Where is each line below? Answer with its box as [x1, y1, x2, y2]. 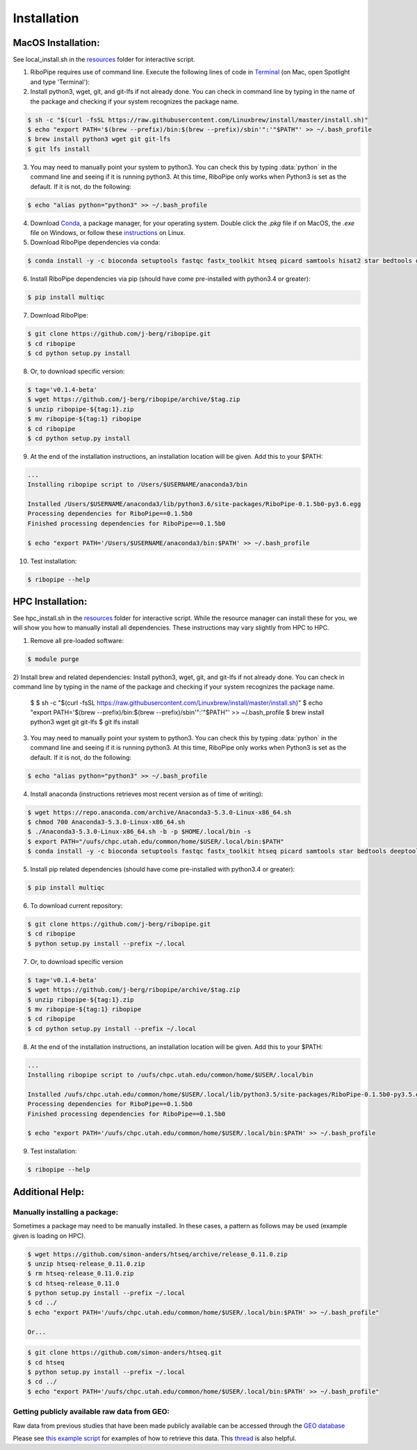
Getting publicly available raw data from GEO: [13, 1407, 170, 1417]
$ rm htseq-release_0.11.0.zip [27, 1269, 135, 1278]
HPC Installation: [13, 596, 88, 608]
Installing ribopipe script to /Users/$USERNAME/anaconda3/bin [27, 480, 248, 489]
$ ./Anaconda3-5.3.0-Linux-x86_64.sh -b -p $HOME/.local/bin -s [27, 828, 252, 836]
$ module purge [27, 655, 79, 663]
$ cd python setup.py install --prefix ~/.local [27, 1025, 197, 1032]
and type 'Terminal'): [30, 77, 90, 86]
